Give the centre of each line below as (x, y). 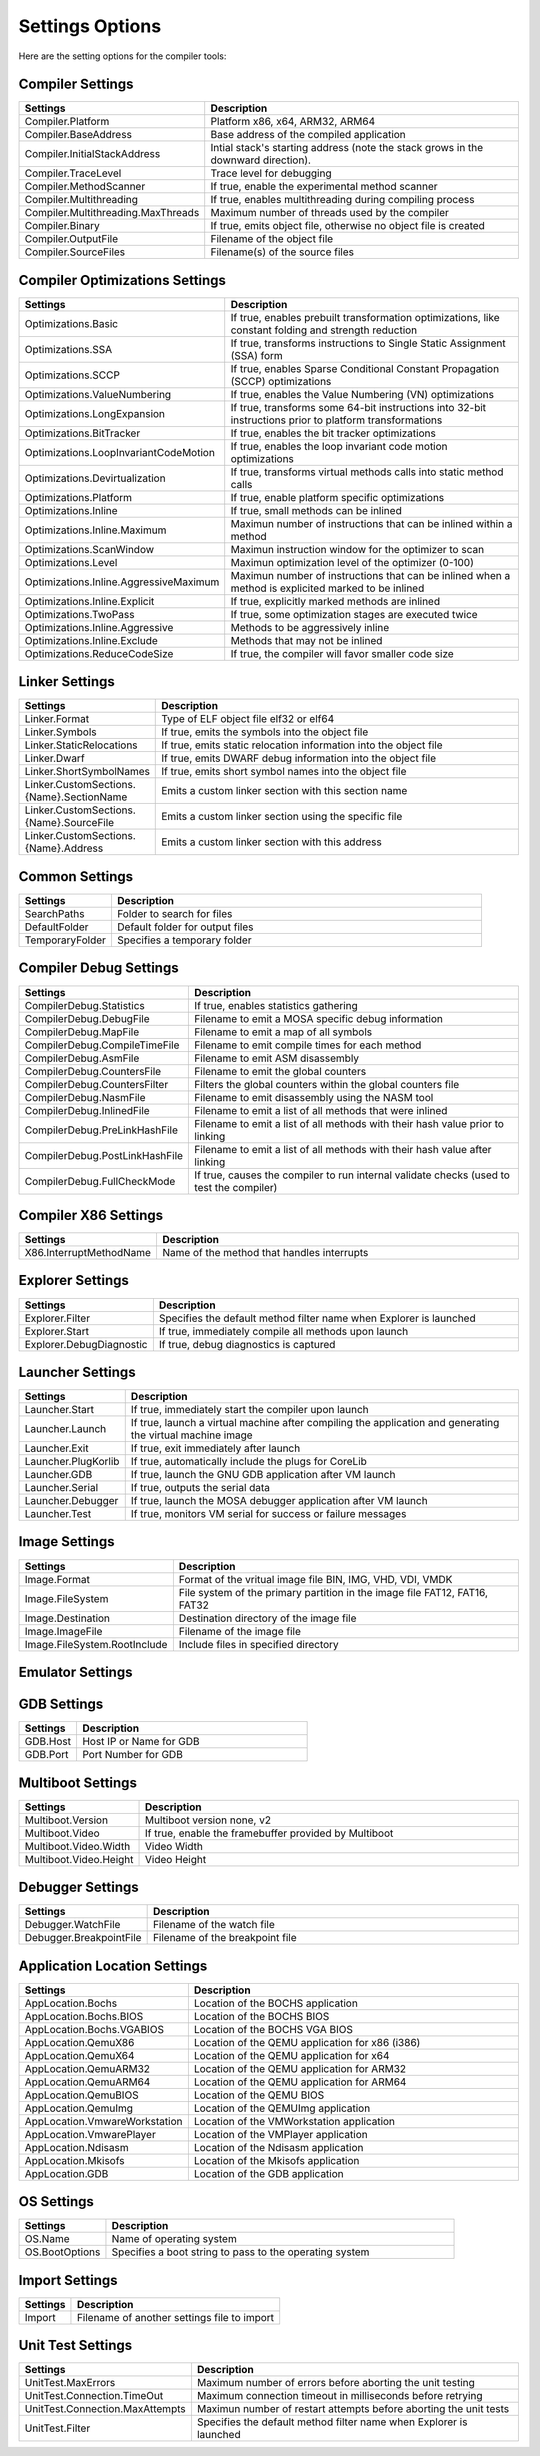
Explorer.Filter (57, 1318)
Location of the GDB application (268, 2173)
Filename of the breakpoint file (224, 1938)
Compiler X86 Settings (91, 1215)
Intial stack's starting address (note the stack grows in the (347, 148)
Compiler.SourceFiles (75, 252)
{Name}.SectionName (76, 797)
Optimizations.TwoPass (79, 614)
